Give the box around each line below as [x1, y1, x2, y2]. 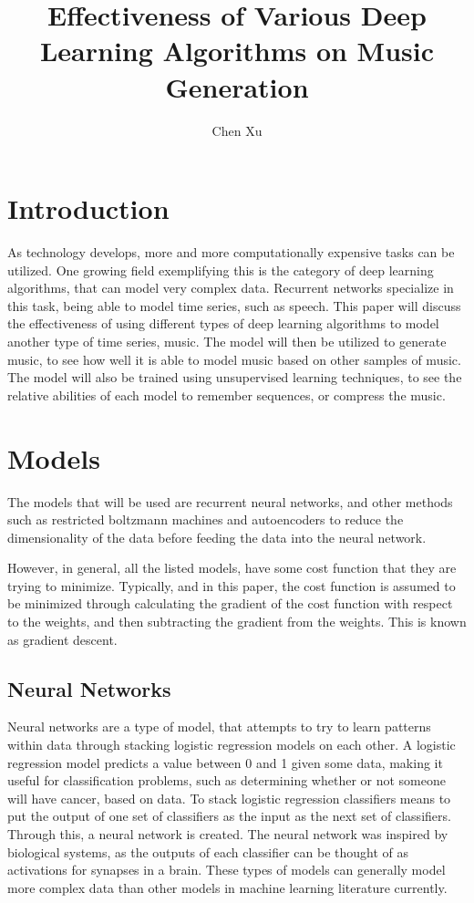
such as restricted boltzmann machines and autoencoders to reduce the [7, 510, 404, 529]
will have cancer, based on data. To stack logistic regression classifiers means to [7, 788, 451, 807]
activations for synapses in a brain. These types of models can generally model [7, 860, 446, 879]
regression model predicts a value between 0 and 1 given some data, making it [7, 752, 443, 772]
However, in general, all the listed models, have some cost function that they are [7, 558, 457, 577]
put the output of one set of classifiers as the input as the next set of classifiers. [7, 806, 451, 825]
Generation [165, 67, 309, 105]
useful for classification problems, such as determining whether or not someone [7, 771, 446, 790]
